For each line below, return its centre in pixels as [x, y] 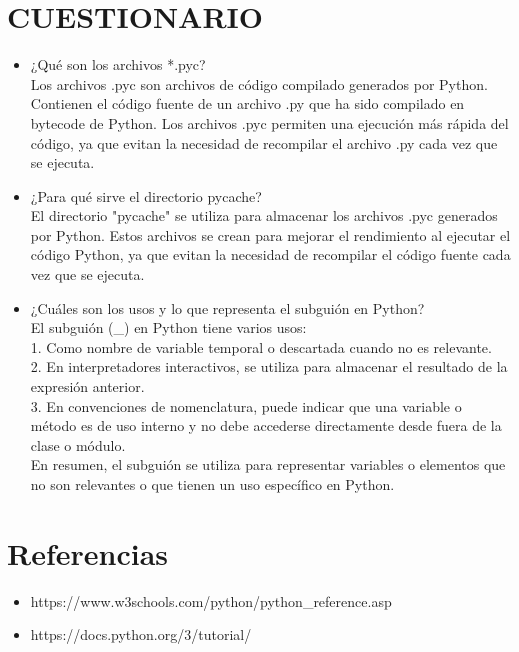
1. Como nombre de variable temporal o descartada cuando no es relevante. [261, 346]
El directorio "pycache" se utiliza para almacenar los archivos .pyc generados [264, 215]
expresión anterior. [87, 386]
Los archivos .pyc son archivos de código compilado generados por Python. [259, 83]
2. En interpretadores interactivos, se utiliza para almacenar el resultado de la [269, 366]
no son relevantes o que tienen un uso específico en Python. [212, 484]
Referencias [88, 552]
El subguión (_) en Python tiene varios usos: [168, 327]
